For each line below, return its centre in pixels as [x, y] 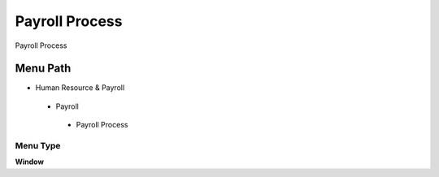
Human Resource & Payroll [80, 88]
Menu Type [38, 146]
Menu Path [43, 69]
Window [30, 162]
